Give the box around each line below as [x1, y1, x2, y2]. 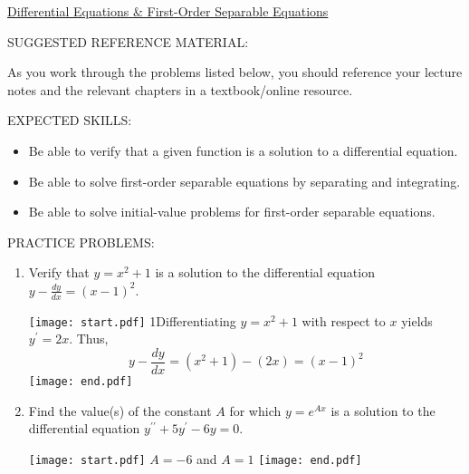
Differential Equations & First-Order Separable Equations [7, 2, 329, 20]
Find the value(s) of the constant [28, 401, 212, 420]
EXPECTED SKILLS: [7, 111, 132, 130]
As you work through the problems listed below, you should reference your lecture [7, 63, 463, 82]
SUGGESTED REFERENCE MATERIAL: [7, 32, 249, 51]
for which [229, 401, 282, 420]
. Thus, [69, 329, 109, 348]
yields [401, 311, 433, 330]
